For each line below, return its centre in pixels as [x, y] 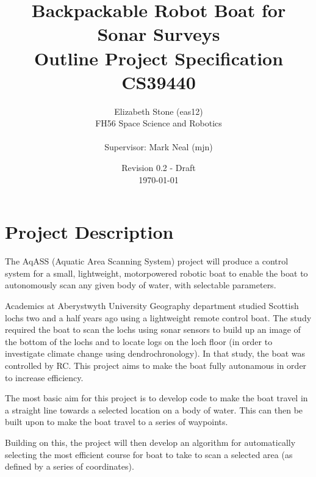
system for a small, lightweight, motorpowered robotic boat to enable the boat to [156, 273]
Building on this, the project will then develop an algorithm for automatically [150, 442]
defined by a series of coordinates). [70, 466]
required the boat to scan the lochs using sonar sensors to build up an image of [153, 330]
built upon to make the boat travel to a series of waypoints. [117, 422]
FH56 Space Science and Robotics [159, 123]
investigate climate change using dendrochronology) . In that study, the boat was [155, 353]
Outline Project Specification [159, 58]
